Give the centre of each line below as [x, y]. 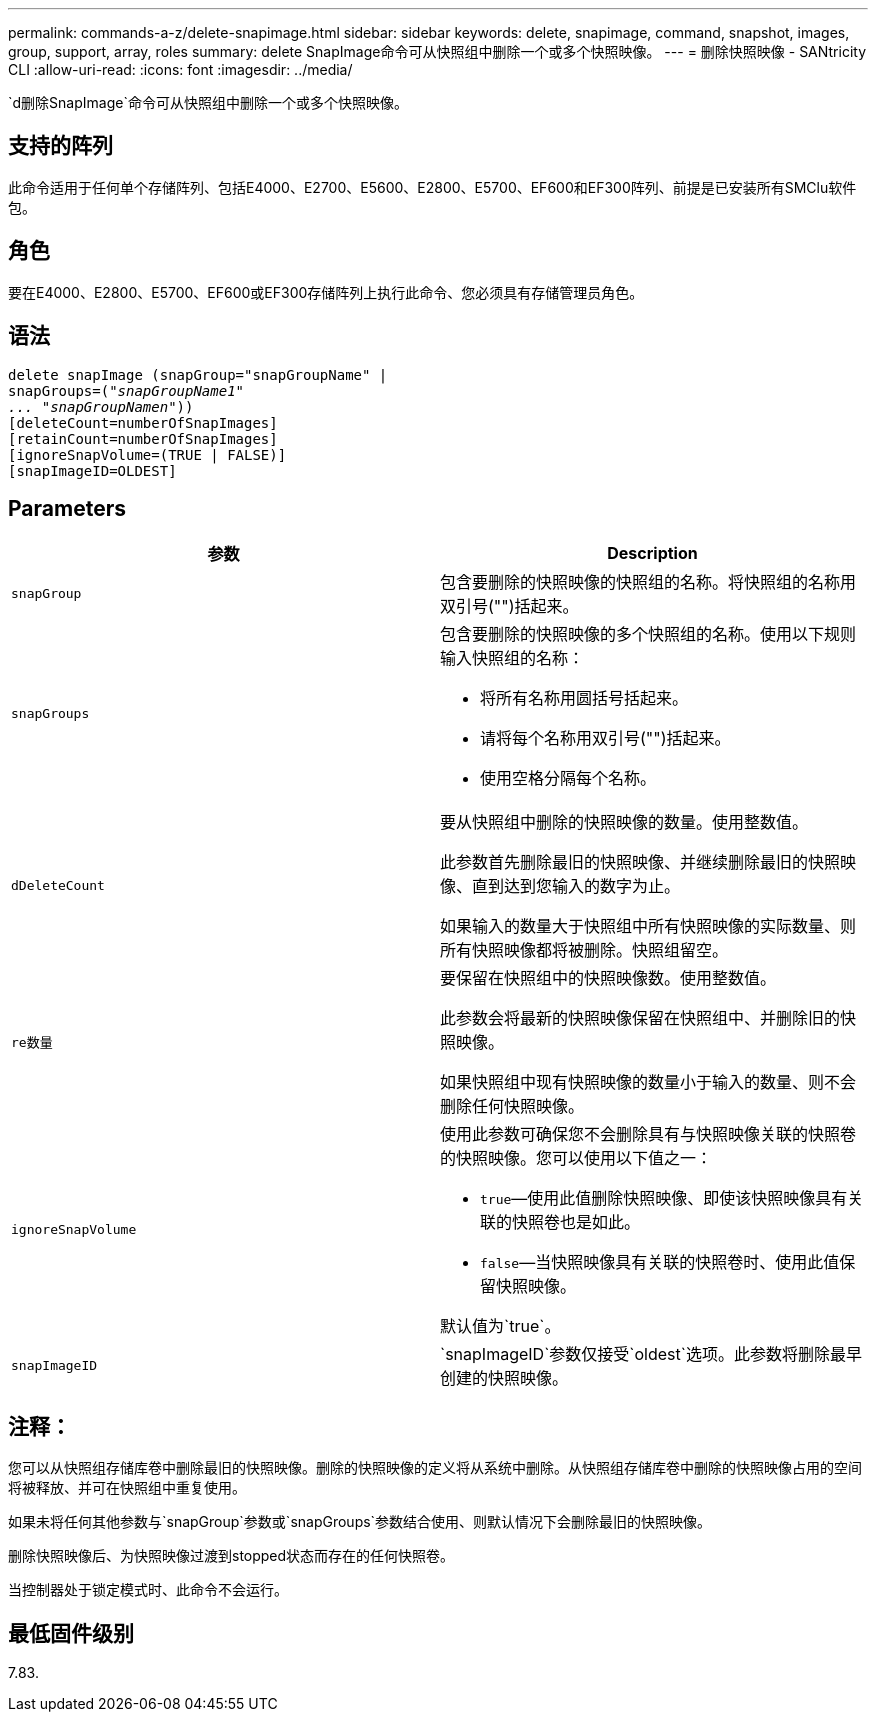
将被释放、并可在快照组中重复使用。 [127, 1488]
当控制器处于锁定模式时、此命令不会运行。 [148, 1590]
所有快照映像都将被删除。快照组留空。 [584, 950]
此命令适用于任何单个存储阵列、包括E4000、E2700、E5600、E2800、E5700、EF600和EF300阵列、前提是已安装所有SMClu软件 [432, 187]
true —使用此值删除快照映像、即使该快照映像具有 [664, 1198]
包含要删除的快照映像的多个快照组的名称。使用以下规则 [648, 634]
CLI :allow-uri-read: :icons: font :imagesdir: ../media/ [180, 69]
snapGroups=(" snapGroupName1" [126, 390]
